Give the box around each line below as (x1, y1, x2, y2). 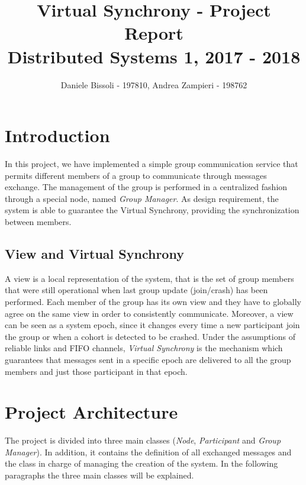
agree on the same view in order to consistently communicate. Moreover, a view (5, 307, 294, 319)
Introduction (5, 123, 110, 147)
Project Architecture (5, 400, 178, 424)
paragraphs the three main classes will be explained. (5, 469, 194, 481)
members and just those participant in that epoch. (5, 365, 188, 377)
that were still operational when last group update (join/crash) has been (5, 284, 268, 296)
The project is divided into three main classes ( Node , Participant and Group (5, 434, 281, 447)
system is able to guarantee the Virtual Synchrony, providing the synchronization (5, 204, 299, 216)
